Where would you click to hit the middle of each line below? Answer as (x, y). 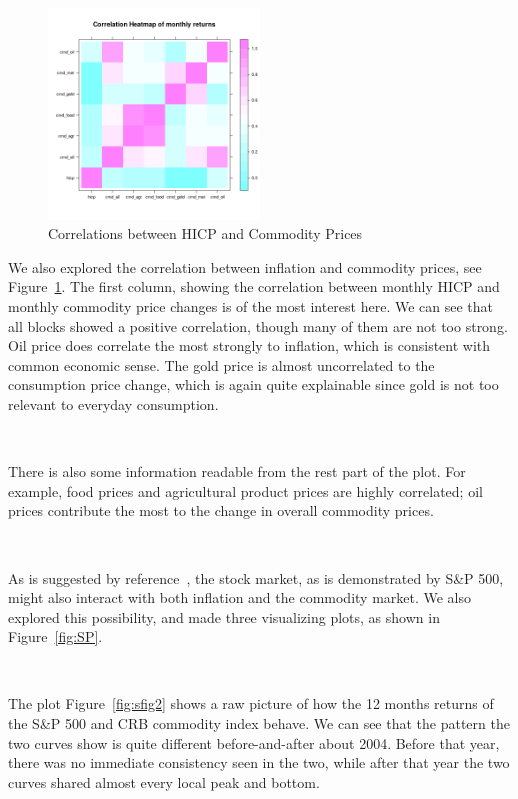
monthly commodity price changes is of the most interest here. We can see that (250, 305)
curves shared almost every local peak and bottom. (164, 781)
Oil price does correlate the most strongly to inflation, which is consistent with (249, 345)
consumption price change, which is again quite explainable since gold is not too (253, 384)
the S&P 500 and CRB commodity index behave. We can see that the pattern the (259, 723)
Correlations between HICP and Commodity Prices (205, 233)
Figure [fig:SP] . (55, 636)
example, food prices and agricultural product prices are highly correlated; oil (245, 490)
